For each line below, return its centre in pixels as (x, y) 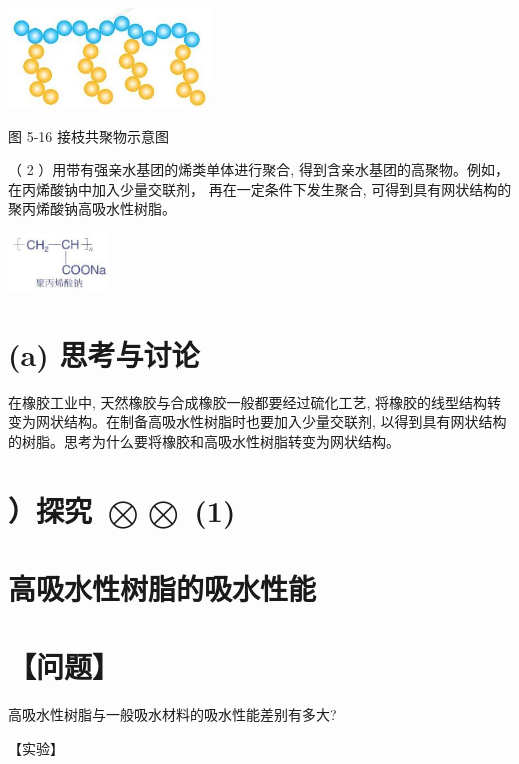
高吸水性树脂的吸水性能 (162, 587)
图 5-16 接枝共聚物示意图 (88, 135)
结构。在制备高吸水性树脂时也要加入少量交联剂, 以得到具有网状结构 (285, 421)
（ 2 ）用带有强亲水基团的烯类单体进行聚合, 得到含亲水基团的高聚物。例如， (258, 169)
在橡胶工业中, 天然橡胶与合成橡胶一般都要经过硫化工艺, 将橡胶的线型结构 (248, 401)
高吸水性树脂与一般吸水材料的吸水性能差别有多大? (172, 714)
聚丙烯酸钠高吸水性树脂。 (92, 208)
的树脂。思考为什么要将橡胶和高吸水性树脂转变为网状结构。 (204, 440)
